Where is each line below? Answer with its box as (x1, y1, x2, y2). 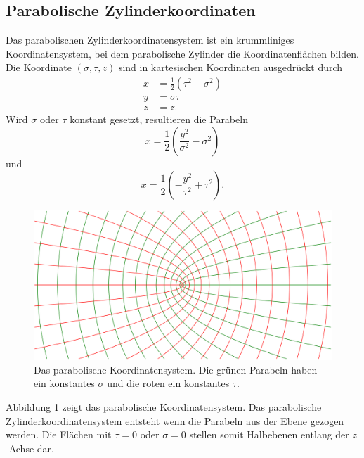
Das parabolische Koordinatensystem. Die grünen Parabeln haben (34, 362, 318, 376)
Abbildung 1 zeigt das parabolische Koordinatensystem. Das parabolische (6, 400, 322, 414)
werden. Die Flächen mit (6, 427, 112, 442)
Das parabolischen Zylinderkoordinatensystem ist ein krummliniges (6, 32, 294, 47)
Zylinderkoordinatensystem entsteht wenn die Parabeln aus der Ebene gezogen (6, 413, 344, 428)
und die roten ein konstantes (107, 376, 230, 390)
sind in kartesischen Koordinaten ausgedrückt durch (118, 60, 343, 75)
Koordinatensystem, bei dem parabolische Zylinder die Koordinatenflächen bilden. (6, 46, 359, 61)
